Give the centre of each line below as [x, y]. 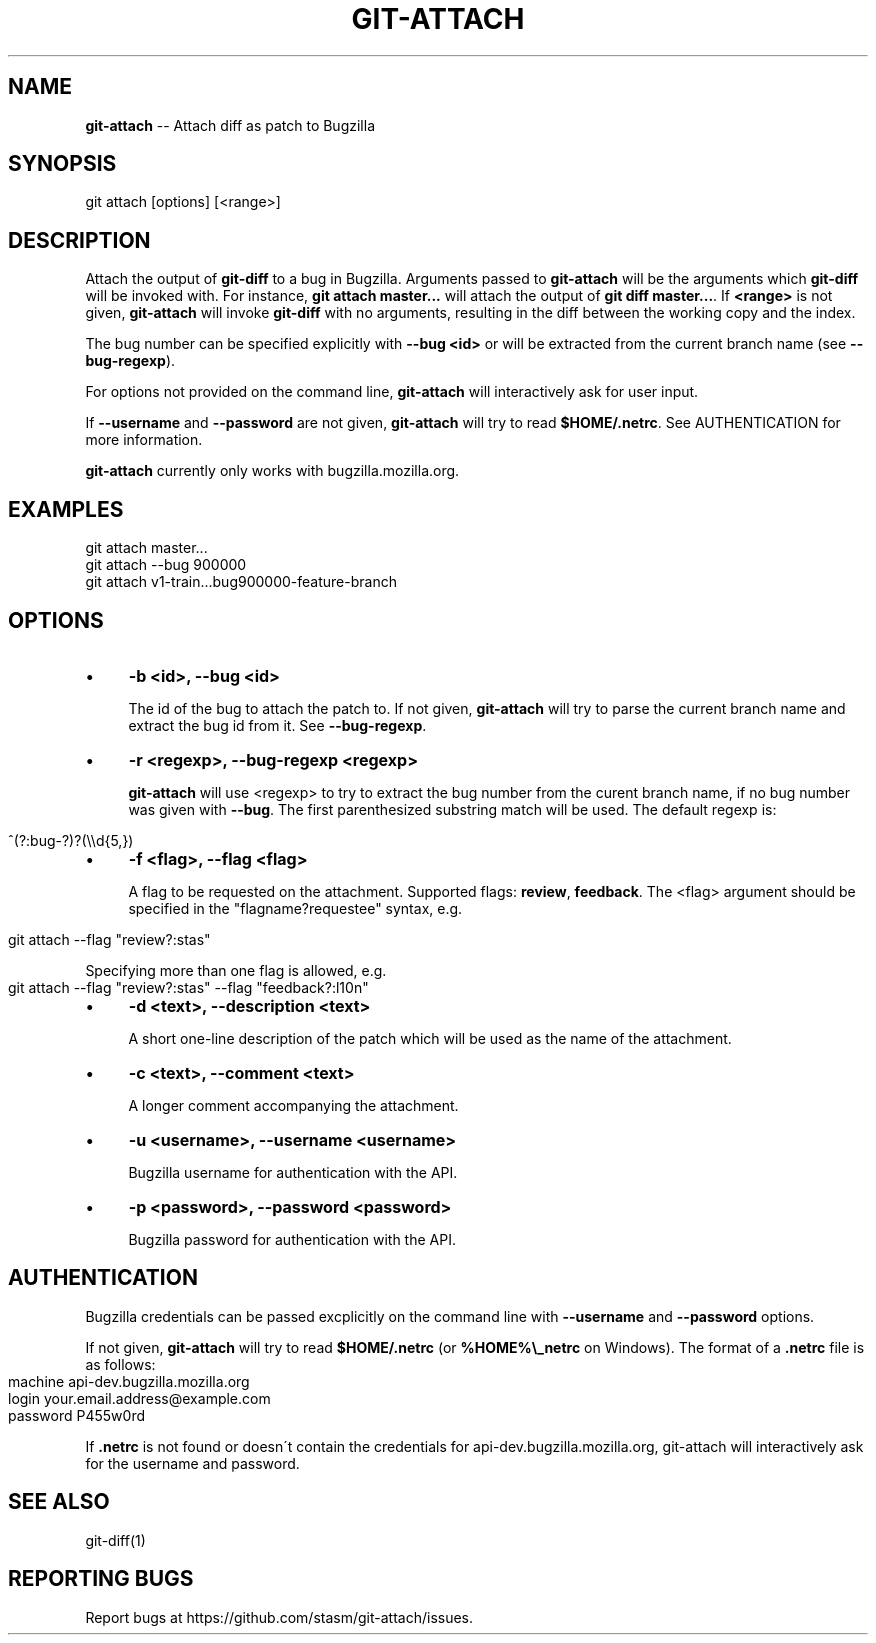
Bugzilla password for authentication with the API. [292, 1239]
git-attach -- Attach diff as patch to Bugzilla [230, 125]
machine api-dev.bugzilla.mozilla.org [129, 1381]
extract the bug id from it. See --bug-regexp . [277, 725]
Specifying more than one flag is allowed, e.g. [236, 970]
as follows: [120, 1364]
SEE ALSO [59, 1502]
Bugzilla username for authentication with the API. [293, 1172]
